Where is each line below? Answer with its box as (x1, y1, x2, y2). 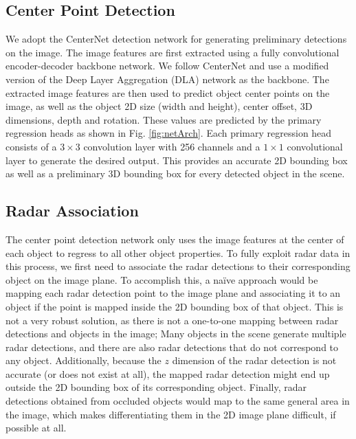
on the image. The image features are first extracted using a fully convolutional (5, 45, 340, 59)
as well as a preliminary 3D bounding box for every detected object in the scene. (5, 166, 345, 181)
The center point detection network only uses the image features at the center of (5, 232, 344, 246)
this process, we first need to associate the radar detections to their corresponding (5, 259, 351, 273)
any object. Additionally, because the (5, 353, 162, 368)
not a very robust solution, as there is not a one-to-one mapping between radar (5, 313, 339, 327)
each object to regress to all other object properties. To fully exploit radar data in (5, 245, 351, 260)
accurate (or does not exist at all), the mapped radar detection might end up (5, 366, 330, 381)
